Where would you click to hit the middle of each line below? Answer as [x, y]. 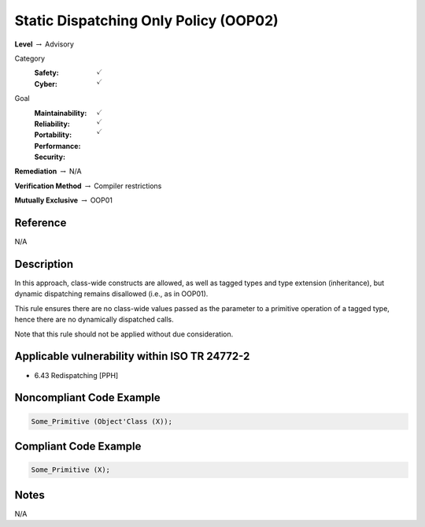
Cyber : [46, 84]
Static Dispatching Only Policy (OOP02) [146, 20]
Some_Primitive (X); [70, 470]
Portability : [53, 135]
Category [30, 58]
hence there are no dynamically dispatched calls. [94, 320]
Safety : [46, 73]
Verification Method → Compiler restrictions [88, 186]
